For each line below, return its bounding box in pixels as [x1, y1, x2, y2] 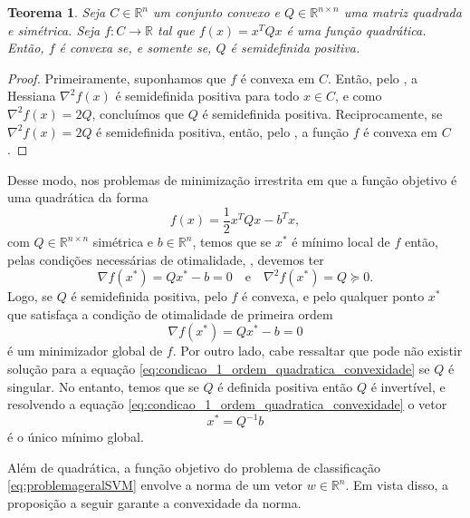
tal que [158, 20, 195, 39]
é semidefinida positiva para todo [115, 86, 300, 105]
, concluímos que [91, 103, 185, 122]
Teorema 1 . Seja [7, 3, 106, 21]
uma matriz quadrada [343, 3, 462, 21]
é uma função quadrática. [286, 20, 427, 39]
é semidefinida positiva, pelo [71, 287, 227, 306]
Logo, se [7, 287, 53, 306]
